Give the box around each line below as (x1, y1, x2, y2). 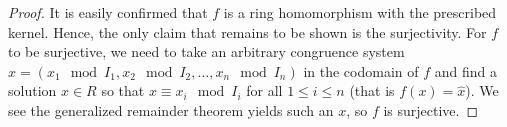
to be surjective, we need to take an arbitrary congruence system (8, 41, 405, 62)
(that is (349, 80, 395, 101)
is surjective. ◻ (383, 99, 479, 120)
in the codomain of (303, 60, 419, 81)
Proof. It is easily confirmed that (8, 2, 208, 22)
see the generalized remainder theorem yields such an (8, 99, 334, 120)
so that (101, 80, 145, 101)
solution (8, 80, 57, 101)
